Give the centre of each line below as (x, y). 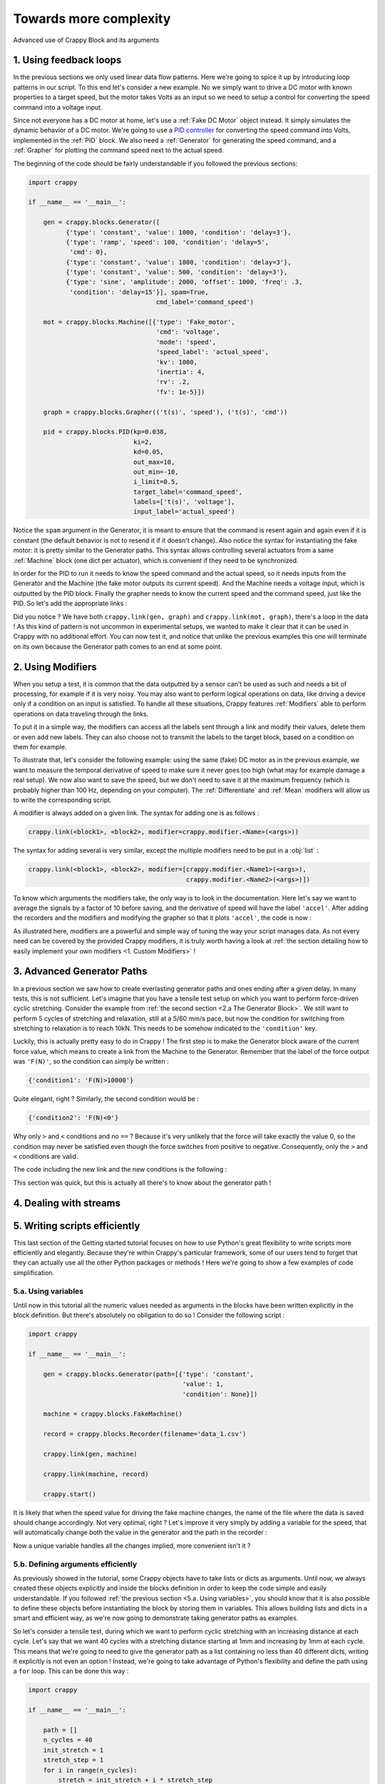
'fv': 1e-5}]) (180, 392)
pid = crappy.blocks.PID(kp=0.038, (105, 432)
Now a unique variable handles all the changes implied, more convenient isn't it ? (132, 1546)
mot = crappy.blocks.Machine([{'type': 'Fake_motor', (139, 322)
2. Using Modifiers (55, 667)
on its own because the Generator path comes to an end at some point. (118, 647)
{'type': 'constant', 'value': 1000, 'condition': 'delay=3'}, (178, 232)
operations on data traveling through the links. (81, 714)
